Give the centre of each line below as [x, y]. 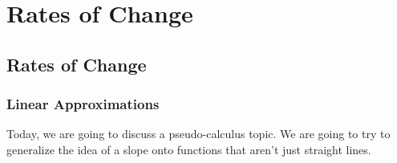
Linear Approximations [83, 104]
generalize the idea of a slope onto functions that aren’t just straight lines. [189, 149]
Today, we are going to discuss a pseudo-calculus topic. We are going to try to [198, 134]
